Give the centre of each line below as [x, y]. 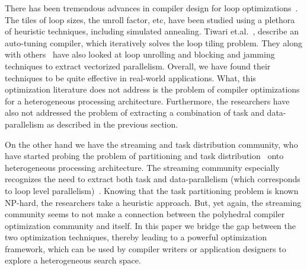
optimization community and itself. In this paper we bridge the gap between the [151, 225]
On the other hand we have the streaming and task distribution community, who [151, 144]
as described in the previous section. [112, 124]
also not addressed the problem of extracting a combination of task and [135, 112]
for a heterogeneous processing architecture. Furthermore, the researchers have [147, 101]
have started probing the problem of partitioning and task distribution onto [144, 156]
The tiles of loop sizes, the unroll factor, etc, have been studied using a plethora [150, 19]
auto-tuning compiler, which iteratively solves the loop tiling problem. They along [153, 42]
